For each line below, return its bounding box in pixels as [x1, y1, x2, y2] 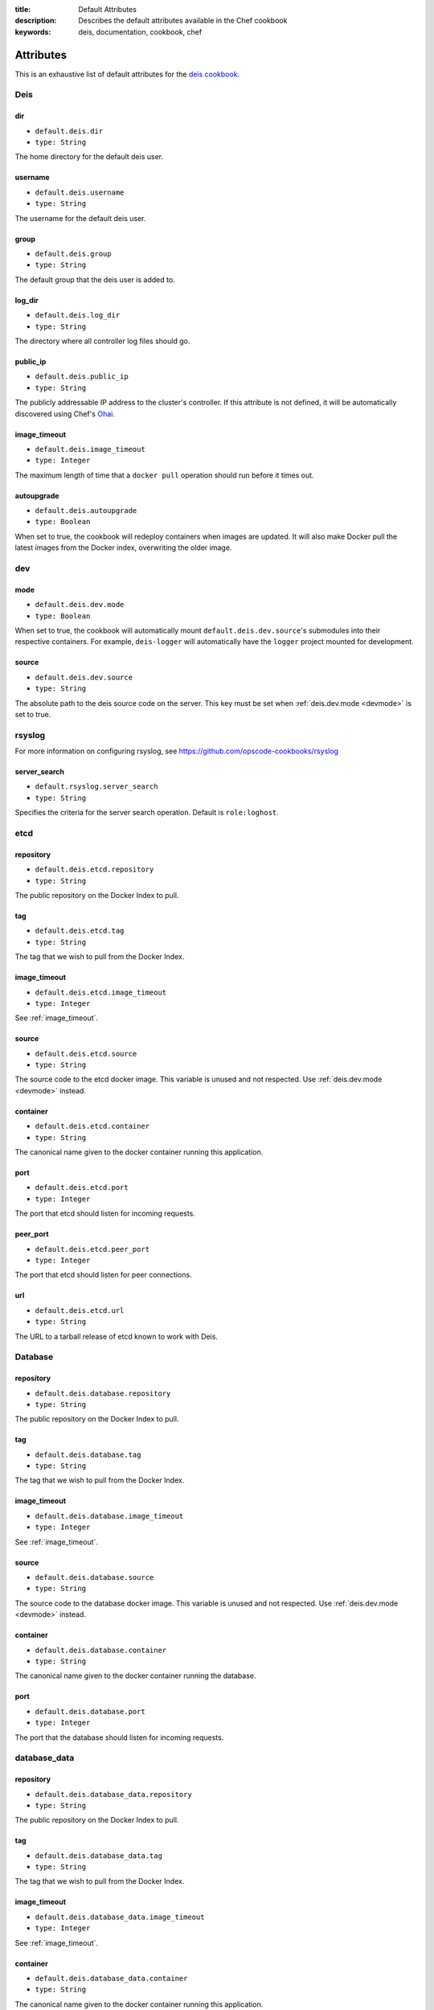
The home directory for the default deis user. [14, 152, 164, 162]
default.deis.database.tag [35, 1450, 141, 1459]
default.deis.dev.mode [35, 600, 125, 609]
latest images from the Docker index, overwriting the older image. [14, 543, 232, 552]
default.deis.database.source [35, 1573, 154, 1582]
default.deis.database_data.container [35, 1974, 188, 1983]
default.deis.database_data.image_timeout [35, 1912, 205, 1922]
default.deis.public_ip [35, 372, 129, 381]
